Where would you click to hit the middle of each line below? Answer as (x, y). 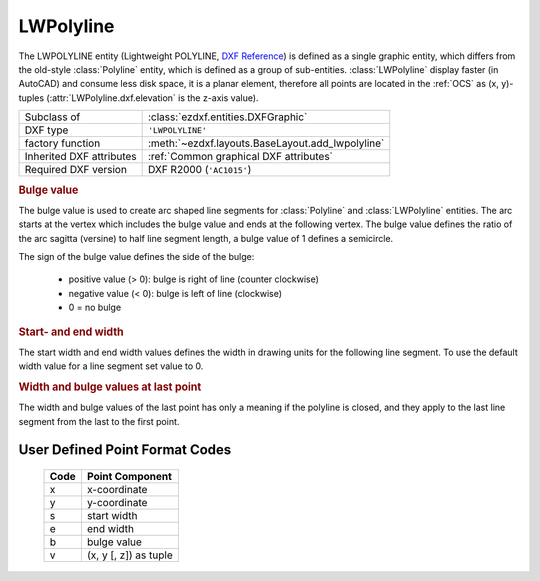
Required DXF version (75, 170)
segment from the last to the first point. (99, 421)
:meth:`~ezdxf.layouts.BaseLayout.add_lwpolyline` (266, 143)
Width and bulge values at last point (110, 387)
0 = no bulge (95, 307)
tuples (31, 97)
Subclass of (52, 117)
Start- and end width (71, 332)
